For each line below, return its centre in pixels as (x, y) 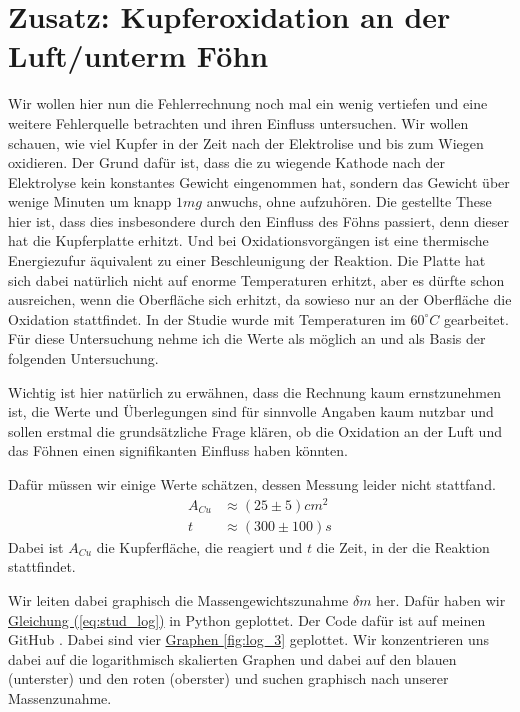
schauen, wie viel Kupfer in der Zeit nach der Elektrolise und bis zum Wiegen (246, 142)
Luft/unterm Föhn (138, 55)
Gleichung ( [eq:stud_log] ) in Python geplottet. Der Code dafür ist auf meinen (247, 619)
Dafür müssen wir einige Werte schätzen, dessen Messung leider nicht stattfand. (252, 484)
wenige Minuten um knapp (90, 201)
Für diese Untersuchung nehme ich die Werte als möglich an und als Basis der (247, 338)
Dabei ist (36, 546)
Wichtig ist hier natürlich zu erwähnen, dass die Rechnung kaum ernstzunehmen (254, 391)
